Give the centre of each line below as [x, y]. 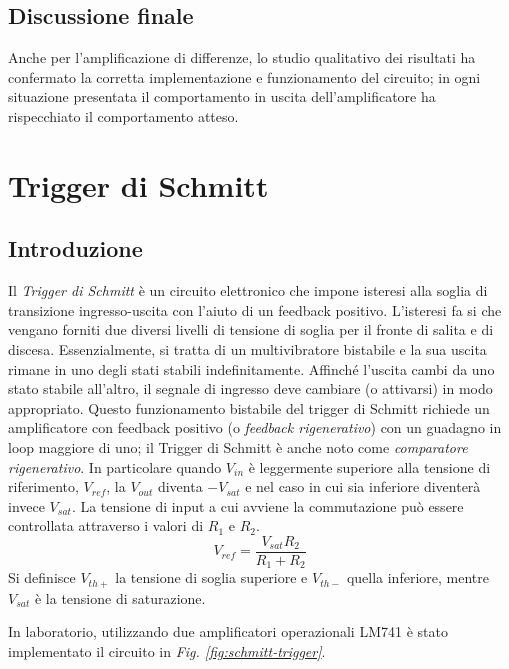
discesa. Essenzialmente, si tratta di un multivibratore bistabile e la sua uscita [247, 348]
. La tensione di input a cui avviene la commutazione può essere [267, 505]
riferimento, [43, 486]
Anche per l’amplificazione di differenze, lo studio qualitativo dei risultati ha [242, 57]
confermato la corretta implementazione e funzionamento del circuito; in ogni [244, 76]
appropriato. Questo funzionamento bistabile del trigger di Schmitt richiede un [249, 407]
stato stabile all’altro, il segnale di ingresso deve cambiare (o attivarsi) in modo [250, 388]
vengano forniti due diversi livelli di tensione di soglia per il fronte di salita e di [251, 329]
